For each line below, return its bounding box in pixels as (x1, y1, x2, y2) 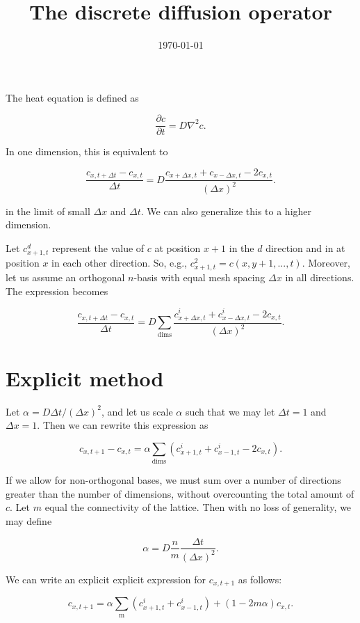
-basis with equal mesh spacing (133, 270, 265, 285)
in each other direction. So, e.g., (51, 255, 187, 270)
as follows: (238, 571, 282, 586)
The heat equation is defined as (6, 90, 139, 104)
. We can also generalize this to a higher (140, 203, 312, 218)
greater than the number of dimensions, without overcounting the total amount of (6, 486, 354, 500)
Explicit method (6, 363, 164, 392)
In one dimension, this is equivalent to (6, 144, 168, 159)
